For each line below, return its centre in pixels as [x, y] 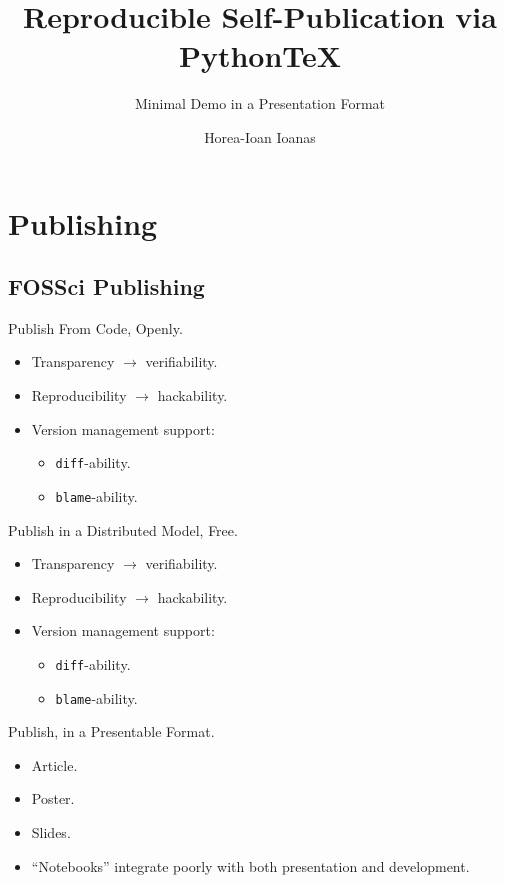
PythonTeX [260, 55]
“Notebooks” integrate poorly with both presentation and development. [250, 865]
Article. [54, 764]
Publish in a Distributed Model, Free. [123, 529]
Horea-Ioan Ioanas [260, 136]
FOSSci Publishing [106, 286]
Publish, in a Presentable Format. [111, 731]
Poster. [53, 798]
